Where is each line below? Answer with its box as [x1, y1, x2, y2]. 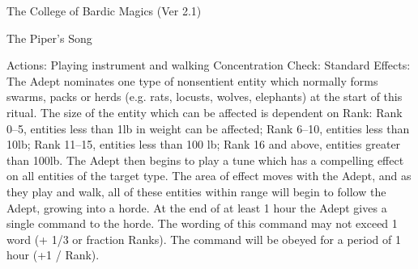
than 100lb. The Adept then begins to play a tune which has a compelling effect [6, 151, 404, 168]
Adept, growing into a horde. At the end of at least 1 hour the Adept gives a [6, 199, 387, 216]
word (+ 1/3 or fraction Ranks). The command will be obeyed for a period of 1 [6, 230, 401, 247]
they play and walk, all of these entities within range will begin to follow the [6, 183, 386, 200]
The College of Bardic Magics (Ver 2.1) [6, 2, 202, 19]
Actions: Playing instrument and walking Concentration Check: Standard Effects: [6, 57, 411, 74]
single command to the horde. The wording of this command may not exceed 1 [6, 215, 398, 232]
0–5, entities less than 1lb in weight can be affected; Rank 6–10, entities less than [6, 120, 410, 137]
